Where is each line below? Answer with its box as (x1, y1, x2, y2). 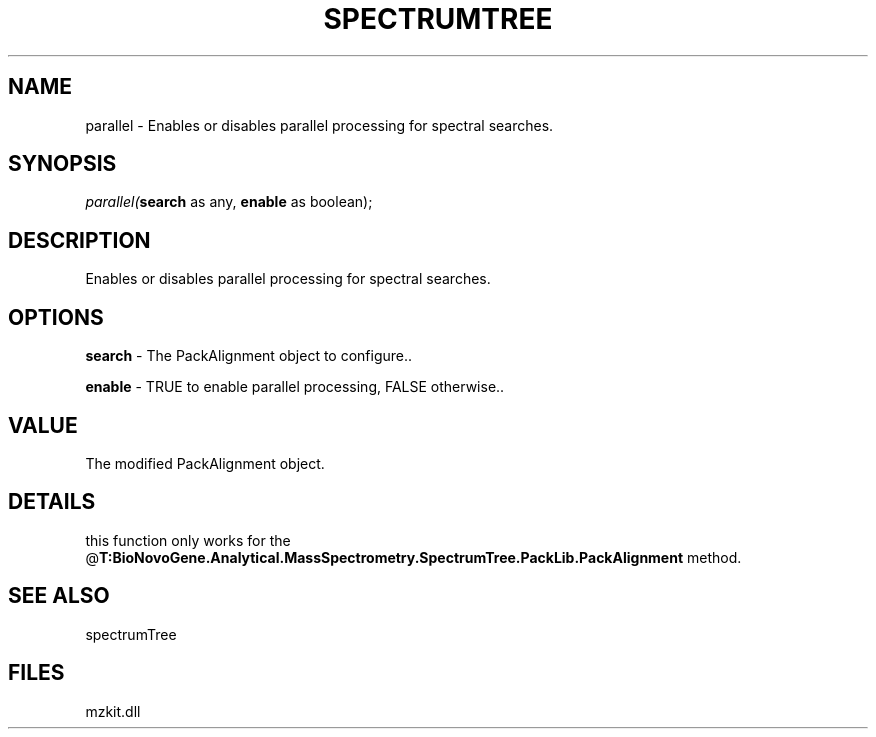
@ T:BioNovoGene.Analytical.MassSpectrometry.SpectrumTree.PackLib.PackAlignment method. (85, 548, 742, 566)
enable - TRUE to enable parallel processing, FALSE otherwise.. (85, 378, 505, 396)
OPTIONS (8, 304, 104, 330)
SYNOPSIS (8, 151, 117, 177)
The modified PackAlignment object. (85, 454, 325, 472)
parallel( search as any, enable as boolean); (85, 193, 373, 211)
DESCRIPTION (8, 227, 151, 253)
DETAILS (8, 489, 96, 515)
